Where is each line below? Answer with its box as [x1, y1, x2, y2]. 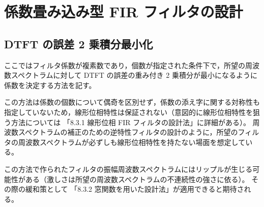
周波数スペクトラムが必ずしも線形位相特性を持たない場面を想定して [18, 136, 246, 147]
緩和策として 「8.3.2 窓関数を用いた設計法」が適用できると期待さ [25, 184, 244, 194]
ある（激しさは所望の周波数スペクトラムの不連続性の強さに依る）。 [25, 173, 249, 184]
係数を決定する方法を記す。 [4, 79, 96, 90]
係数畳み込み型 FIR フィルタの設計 [4, 1, 243, 22]
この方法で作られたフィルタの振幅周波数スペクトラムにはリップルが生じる [4, 163, 253, 174]
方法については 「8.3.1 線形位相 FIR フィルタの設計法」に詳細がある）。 [11, 116, 250, 127]
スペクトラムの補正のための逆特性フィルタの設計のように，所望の [18, 127, 238, 137]
